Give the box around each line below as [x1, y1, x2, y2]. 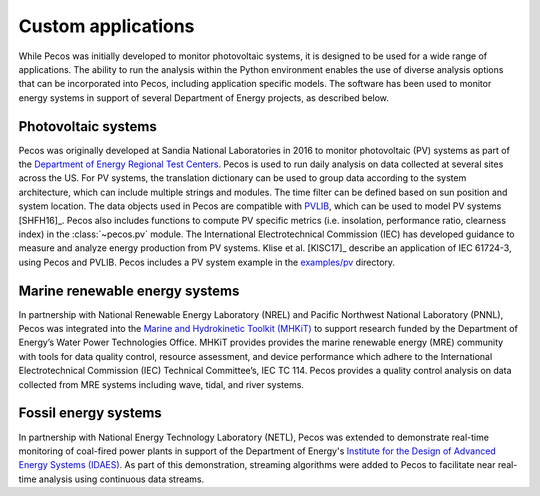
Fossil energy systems [18, 405, 162, 422]
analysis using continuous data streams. [38, 473, 205, 485]
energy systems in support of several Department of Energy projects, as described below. [18, 91, 390, 104]
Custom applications [18, 15, 195, 37]
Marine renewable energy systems [18, 282, 240, 299]
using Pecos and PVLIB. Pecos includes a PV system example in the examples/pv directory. [18, 256, 395, 268]
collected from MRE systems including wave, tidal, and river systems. [18, 378, 305, 390]
